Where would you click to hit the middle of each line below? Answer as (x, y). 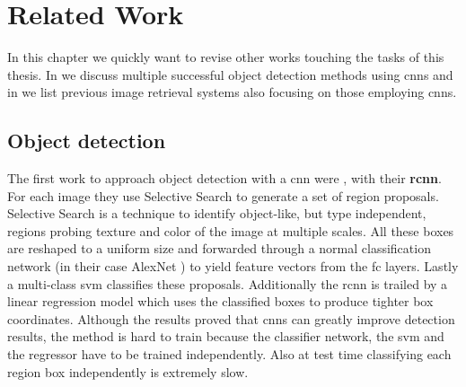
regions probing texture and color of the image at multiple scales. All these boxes (231, 230)
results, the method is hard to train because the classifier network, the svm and (226, 336)
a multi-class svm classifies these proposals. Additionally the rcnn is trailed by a (228, 283)
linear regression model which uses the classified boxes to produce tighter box (220, 301)
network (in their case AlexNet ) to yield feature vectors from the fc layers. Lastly (233, 266)
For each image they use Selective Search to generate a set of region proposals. (223, 195)
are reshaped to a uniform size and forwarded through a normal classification (219, 248)
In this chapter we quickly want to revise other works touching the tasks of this (226, 57)
